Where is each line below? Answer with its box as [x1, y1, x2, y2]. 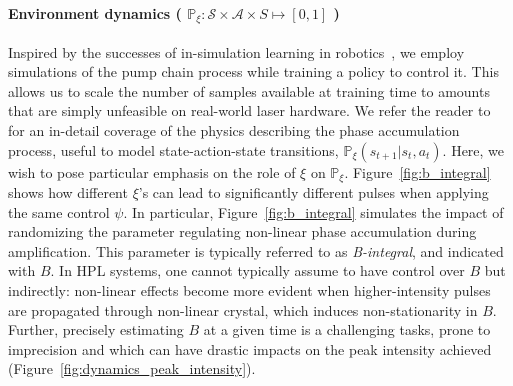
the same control [8, 201, 110, 222]
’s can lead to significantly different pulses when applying [138, 182, 489, 203]
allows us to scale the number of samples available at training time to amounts [8, 80, 490, 101]
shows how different [8, 182, 128, 203]
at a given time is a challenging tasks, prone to [203, 319, 491, 340]
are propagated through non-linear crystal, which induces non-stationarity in [8, 299, 478, 320]
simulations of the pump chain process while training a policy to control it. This [8, 61, 499, 82]
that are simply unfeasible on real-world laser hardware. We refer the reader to [8, 100, 491, 121]
